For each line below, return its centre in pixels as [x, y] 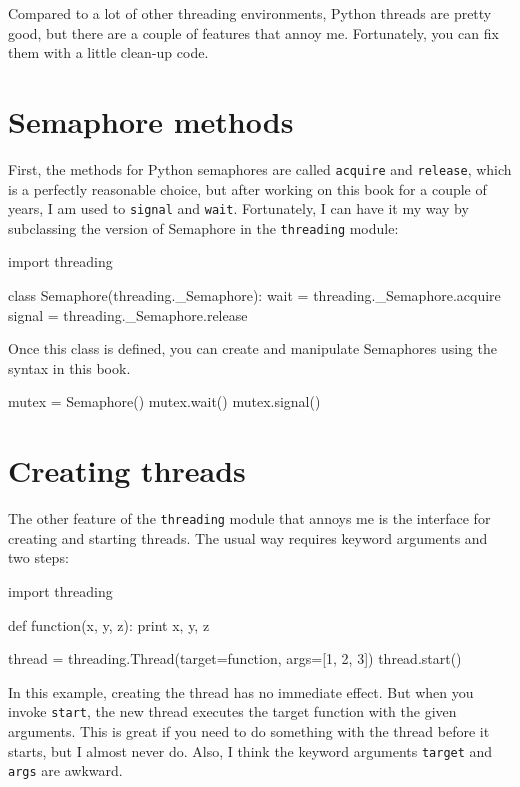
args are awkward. [65, 770]
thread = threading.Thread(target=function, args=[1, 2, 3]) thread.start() [235, 658]
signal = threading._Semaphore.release [128, 314]
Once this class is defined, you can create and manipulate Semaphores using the [252, 348]
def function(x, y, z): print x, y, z [109, 624]
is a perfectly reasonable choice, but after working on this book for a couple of [247, 188]
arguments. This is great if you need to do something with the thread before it [249, 731]
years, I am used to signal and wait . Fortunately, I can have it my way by [238, 208]
